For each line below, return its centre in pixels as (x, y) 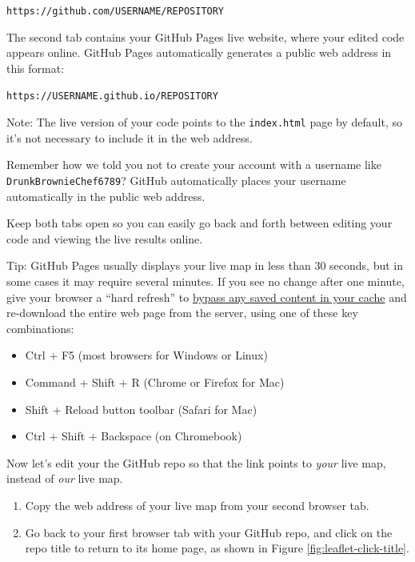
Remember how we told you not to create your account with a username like (194, 165)
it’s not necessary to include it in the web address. (130, 137)
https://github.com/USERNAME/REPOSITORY (116, 11)
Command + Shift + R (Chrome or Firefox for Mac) (155, 381)
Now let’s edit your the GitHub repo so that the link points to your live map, (196, 462)
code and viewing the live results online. (105, 238)
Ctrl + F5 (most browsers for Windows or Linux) (146, 355)
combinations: (40, 328)
